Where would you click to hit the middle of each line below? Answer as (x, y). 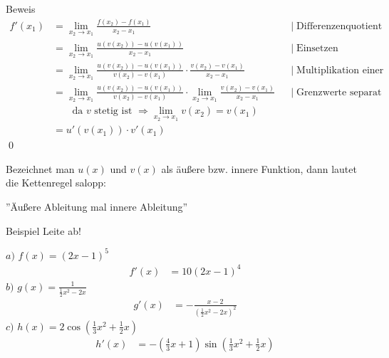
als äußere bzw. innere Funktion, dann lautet (259, 168)
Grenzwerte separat (339, 92)
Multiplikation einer (340, 70)
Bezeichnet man (40, 168)
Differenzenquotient (339, 26)
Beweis (21, 9)
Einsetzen (317, 48)
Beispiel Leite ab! (43, 230)
